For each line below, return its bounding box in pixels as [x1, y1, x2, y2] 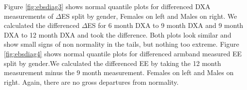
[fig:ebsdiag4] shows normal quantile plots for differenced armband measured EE [4, 48, 242, 58]
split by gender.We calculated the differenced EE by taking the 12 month [4, 58, 221, 68]
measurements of [4, 11, 54, 21]
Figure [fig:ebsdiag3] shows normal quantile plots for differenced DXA [4, 1, 211, 11]
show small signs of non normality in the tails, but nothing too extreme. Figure [4, 39, 239, 49]
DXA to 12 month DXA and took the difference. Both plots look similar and [4, 29, 232, 39]
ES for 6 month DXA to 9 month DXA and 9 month [87, 20, 244, 30]
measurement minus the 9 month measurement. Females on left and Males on [4, 67, 234, 77]
